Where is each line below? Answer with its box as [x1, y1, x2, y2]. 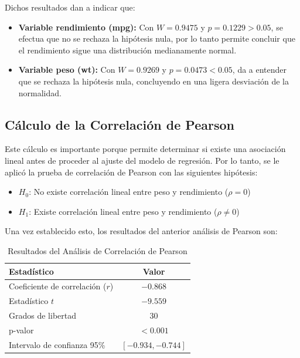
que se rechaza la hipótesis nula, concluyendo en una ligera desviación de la [18, 75, 289, 87]
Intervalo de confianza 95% [9, 338, 105, 350]
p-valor [9, 323, 34, 336]
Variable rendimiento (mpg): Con [18, 21, 154, 33]
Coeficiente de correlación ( [9, 280, 107, 292]
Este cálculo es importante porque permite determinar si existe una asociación [5, 143, 286, 155]
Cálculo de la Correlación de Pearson [5, 115, 234, 133]
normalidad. [18, 86, 62, 99]
